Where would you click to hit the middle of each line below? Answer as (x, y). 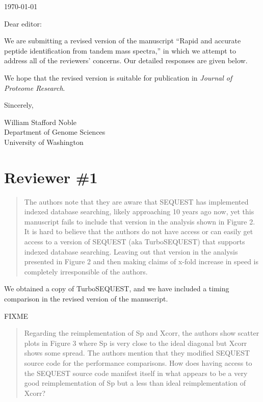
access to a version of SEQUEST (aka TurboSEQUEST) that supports (135, 242)
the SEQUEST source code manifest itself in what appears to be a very (136, 373)
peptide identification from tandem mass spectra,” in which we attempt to (120, 50)
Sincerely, (19, 105)
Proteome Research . (35, 87)
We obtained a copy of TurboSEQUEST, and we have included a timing (117, 288)
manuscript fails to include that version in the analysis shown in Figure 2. (140, 221)
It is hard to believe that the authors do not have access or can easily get (139, 231)
